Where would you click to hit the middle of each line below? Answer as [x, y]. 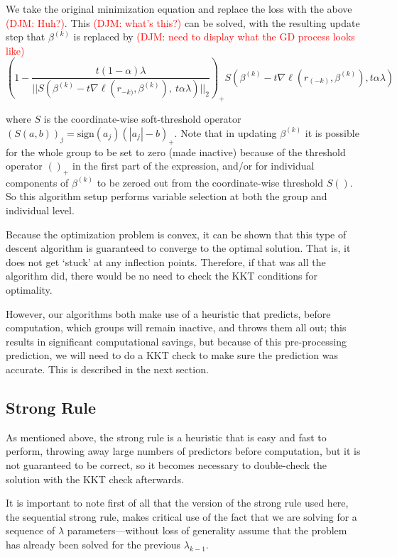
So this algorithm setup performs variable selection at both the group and [167, 196]
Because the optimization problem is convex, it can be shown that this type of [176, 234]
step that [26, 37]
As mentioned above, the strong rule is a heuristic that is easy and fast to [166, 437]
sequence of [31, 530]
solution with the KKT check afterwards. [95, 479]
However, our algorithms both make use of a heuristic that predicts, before [168, 313]
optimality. [29, 290]
